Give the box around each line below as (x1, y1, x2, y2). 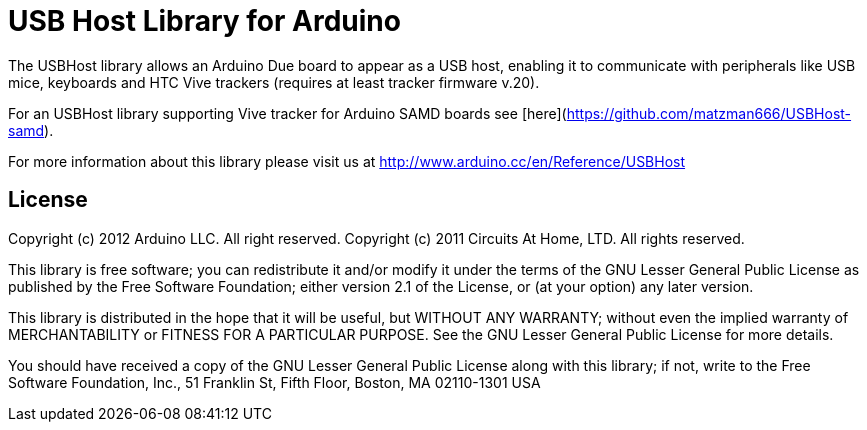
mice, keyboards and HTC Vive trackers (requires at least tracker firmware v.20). (8, 73, 540, 91)
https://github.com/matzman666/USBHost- (566, 104, 852, 122)
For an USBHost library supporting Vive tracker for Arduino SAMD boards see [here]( (8, 104, 567, 122)
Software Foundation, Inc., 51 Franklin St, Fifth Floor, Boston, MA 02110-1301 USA (8, 373, 541, 391)
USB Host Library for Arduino (8, 4, 401, 38)
